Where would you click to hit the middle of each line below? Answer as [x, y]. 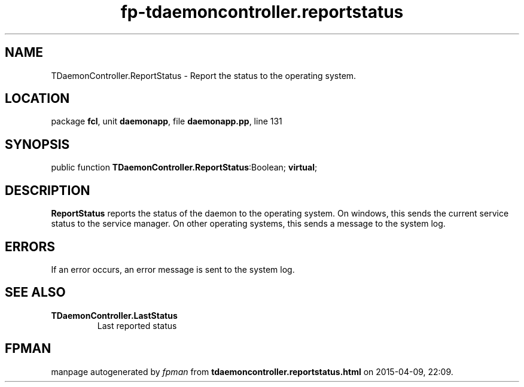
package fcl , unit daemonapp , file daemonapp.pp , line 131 [167, 121]
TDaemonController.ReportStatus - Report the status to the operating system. [204, 75]
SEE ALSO [35, 292]
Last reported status [137, 325]
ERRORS [30, 246]
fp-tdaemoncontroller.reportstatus [262, 12]
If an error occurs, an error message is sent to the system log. [173, 269]
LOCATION [37, 99]
